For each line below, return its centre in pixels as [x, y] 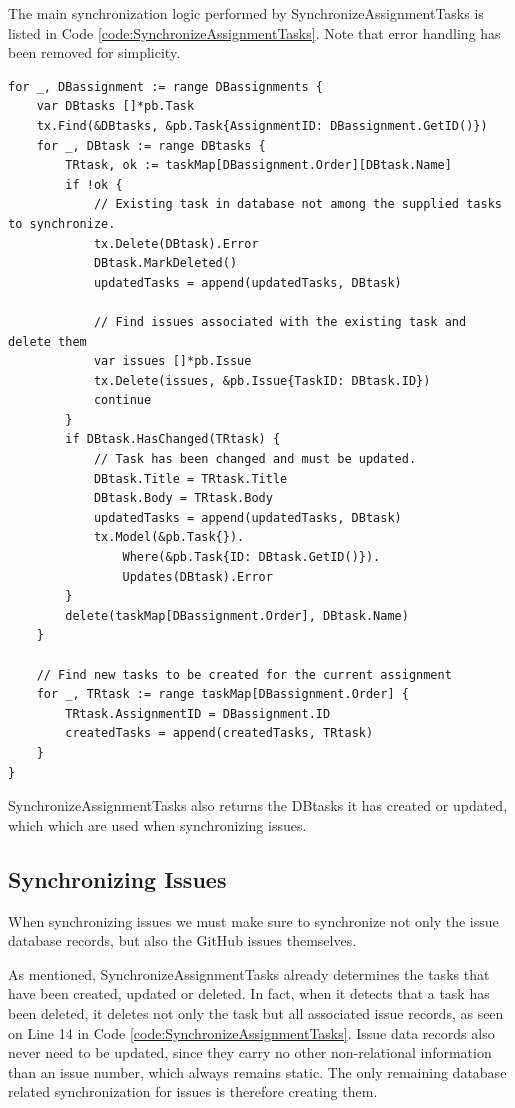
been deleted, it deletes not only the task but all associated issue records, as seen [256, 1012]
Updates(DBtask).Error [197, 576]
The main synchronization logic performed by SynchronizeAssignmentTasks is [246, 13]
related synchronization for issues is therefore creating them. [193, 1091]
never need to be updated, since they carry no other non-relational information [250, 1052]
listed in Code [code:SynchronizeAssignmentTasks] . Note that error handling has [254, 32]
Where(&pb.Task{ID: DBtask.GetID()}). [251, 557]
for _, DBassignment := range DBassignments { [165, 86]
